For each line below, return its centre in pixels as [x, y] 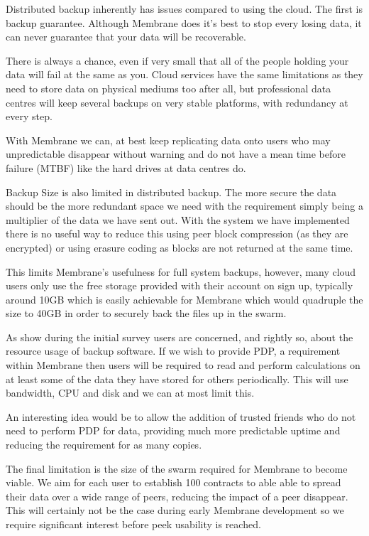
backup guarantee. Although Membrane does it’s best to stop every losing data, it [184, 22]
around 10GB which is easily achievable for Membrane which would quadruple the [184, 299]
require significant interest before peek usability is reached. [133, 524]
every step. [29, 116]
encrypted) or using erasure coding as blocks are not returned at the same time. [180, 247]
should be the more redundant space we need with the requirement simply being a [184, 206]
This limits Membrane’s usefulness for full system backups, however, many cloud [181, 271]
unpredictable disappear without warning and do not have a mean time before [176, 154]
